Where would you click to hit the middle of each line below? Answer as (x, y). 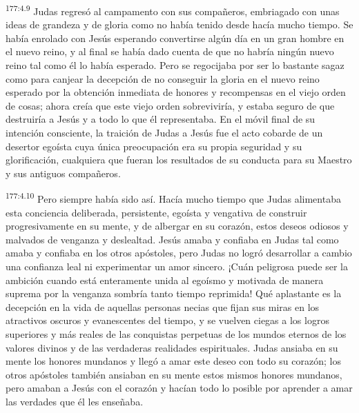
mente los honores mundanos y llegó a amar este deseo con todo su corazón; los (173, 361)
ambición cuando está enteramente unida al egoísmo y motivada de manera (165, 280)
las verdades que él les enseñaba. (75, 401)
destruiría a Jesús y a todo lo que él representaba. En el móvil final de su (161, 119)
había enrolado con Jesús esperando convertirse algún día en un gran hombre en (175, 38)
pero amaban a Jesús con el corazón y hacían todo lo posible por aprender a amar (179, 388)
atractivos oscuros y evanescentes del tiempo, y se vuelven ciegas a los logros (167, 320)
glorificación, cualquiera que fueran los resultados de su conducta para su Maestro (179, 160)
